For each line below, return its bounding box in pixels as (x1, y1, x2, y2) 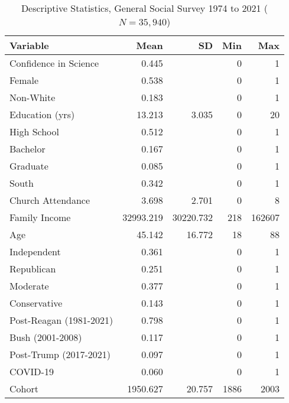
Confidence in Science (9, 56, 99, 70)
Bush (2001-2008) (9, 330, 82, 344)
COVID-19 (9, 365, 54, 378)
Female (9, 73, 39, 87)
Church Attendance (9, 193, 90, 207)
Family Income (9, 210, 71, 224)
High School (9, 125, 60, 138)
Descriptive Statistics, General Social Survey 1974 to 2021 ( (21, 1, 268, 15)
